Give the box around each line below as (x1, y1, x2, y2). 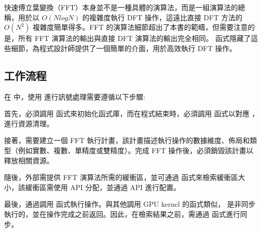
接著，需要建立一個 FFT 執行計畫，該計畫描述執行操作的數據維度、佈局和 (4, 135, 250, 146)
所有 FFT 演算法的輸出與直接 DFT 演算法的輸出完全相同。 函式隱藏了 (18, 33, 251, 43)
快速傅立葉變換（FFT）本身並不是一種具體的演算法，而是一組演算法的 (4, 2, 238, 12)
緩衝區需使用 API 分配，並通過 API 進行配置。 (25, 181, 181, 192)
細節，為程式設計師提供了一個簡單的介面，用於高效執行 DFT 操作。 (11, 42, 237, 53)
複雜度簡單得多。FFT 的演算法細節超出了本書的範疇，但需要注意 (32, 22, 248, 32)
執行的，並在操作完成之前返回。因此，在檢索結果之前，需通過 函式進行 (4, 208, 240, 219)
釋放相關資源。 (4, 155, 54, 165)
